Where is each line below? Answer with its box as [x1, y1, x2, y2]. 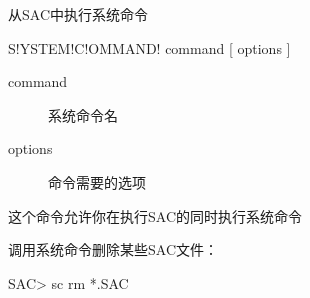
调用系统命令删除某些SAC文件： [8, 239, 218, 260]
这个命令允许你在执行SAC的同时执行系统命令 [8, 205, 302, 226]
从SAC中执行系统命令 [8, 4, 148, 24]
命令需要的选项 [48, 171, 146, 192]
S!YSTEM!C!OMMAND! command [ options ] [8, 37, 291, 58]
